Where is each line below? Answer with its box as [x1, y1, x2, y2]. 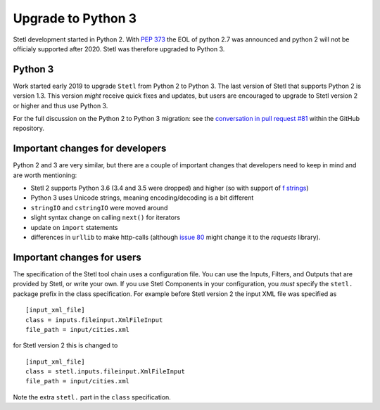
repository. [13, 124, 45, 133]
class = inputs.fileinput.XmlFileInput [25, 316, 163, 323]
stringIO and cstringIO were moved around [30, 203, 168, 212]
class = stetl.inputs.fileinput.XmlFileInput [25, 368, 186, 376]
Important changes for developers [13, 143, 167, 155]
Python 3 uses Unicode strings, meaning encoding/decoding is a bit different [30, 193, 254, 202]
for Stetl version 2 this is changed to [13, 341, 118, 350]
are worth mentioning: [13, 171, 77, 179]
